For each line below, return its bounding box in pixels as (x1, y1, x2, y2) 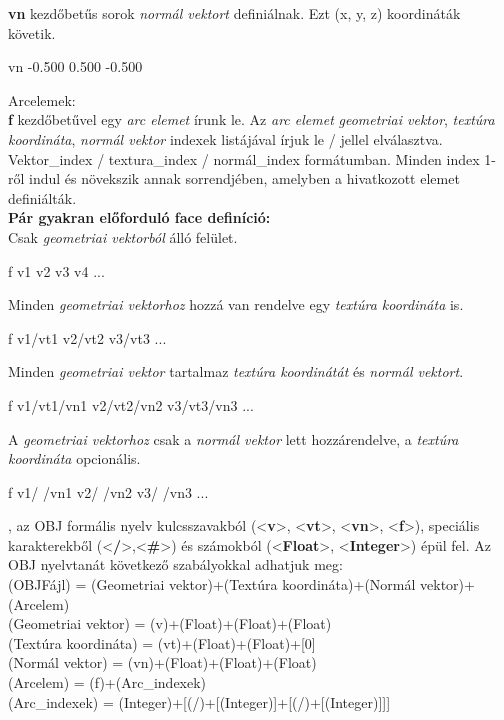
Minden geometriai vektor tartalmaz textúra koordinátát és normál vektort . (8, 361, 464, 382)
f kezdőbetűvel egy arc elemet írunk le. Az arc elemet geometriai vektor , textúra (8, 109, 495, 130)
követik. (8, 22, 56, 43)
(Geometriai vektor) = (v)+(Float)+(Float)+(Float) (8, 613, 332, 634)
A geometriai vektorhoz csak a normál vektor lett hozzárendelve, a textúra (8, 428, 459, 449)
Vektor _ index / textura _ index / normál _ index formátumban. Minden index (8, 148, 480, 169)
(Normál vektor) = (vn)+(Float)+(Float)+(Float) (8, 652, 317, 673)
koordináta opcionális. (8, 448, 141, 469)
